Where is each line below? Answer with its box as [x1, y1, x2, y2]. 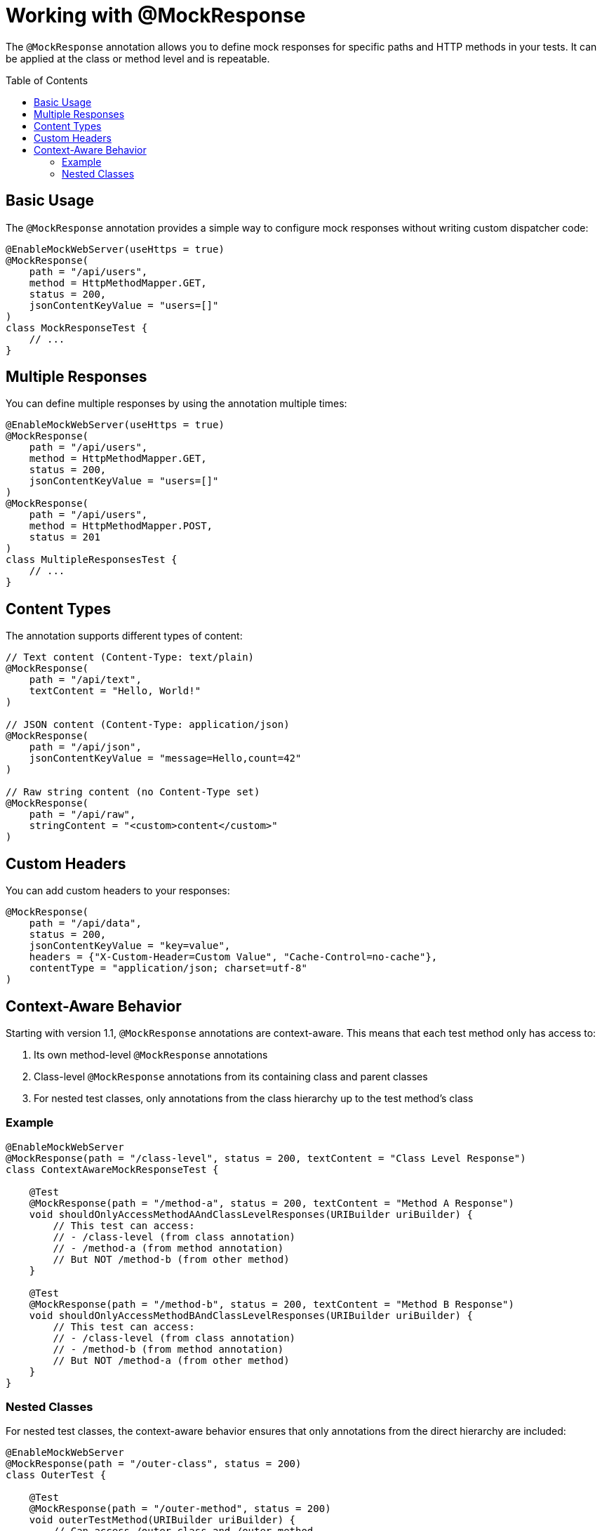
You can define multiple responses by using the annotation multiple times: [6, 397, 347, 410]
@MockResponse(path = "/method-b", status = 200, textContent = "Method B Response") [29, 1298, 514, 1310]
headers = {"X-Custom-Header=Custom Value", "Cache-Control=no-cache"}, [29, 951, 438, 963]
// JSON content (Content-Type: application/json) [6, 719, 290, 731]
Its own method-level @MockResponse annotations [34, 1048, 268, 1061]
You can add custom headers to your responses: [6, 884, 230, 897]
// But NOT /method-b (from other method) [53, 1253, 290, 1265]
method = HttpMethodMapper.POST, [29, 520, 213, 532]
